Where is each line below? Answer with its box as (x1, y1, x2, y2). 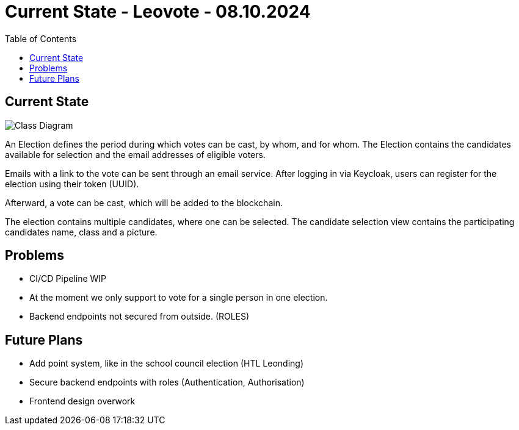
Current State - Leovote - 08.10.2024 (5, 1, 311, 22)
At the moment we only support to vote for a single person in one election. (29, 292, 328, 303)
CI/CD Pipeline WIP (29, 273, 107, 284)
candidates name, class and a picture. (5, 226, 158, 237)
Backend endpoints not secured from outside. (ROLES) (29, 311, 250, 322)
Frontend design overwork (29, 396, 136, 407)
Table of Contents (5, 33, 77, 44)
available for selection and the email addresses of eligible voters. (5, 149, 266, 160)
